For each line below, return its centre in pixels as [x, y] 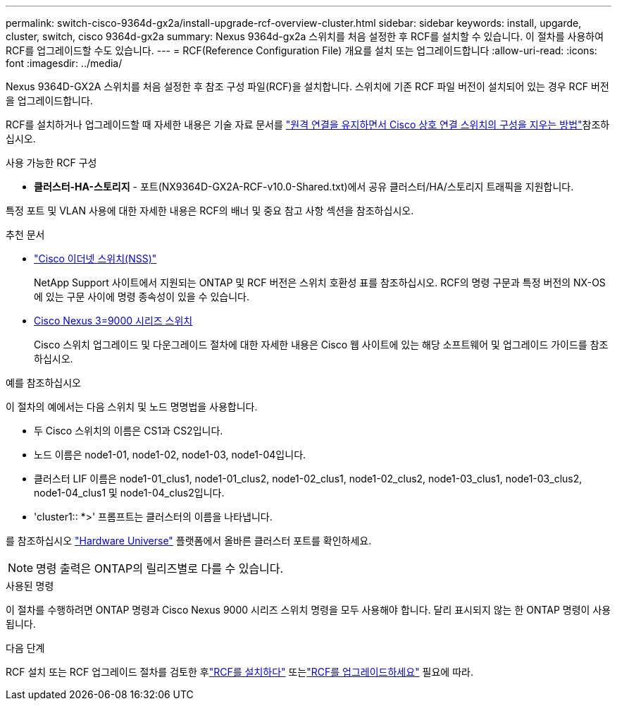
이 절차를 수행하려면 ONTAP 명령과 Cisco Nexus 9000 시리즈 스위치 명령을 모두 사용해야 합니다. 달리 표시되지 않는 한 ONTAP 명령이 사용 [308, 610]
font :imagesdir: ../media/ [64, 63]
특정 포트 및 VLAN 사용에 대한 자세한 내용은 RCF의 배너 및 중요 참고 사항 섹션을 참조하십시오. [210, 211]
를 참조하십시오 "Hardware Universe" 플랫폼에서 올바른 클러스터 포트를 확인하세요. [189, 541]
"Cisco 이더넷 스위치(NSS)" [95, 258]
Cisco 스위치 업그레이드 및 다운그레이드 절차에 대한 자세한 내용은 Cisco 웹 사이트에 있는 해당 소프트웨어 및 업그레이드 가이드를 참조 [321, 345]
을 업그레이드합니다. [49, 101]
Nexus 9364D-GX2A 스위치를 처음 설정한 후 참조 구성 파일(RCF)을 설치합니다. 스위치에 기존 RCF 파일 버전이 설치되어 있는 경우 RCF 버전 [307, 86]
